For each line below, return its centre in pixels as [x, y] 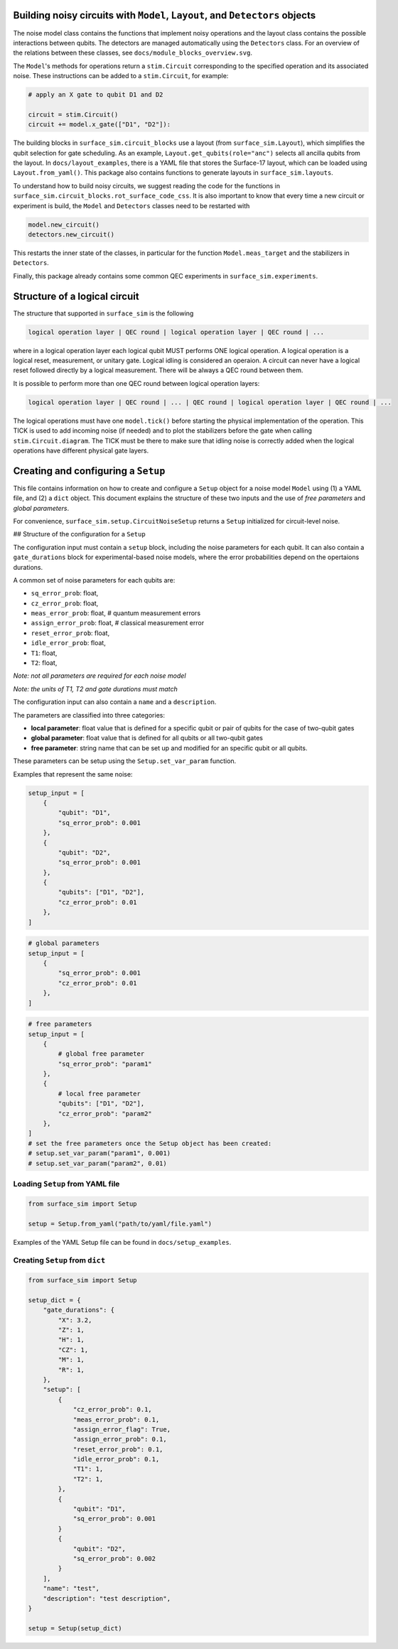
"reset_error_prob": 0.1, [118, 1449]
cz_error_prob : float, [65, 603]
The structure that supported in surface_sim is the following [103, 313]
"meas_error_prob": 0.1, [116, 1420]
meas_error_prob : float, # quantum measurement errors [116, 613]
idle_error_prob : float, [68, 643]
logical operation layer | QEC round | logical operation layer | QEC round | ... [176, 332]
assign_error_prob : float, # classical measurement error [118, 623]
